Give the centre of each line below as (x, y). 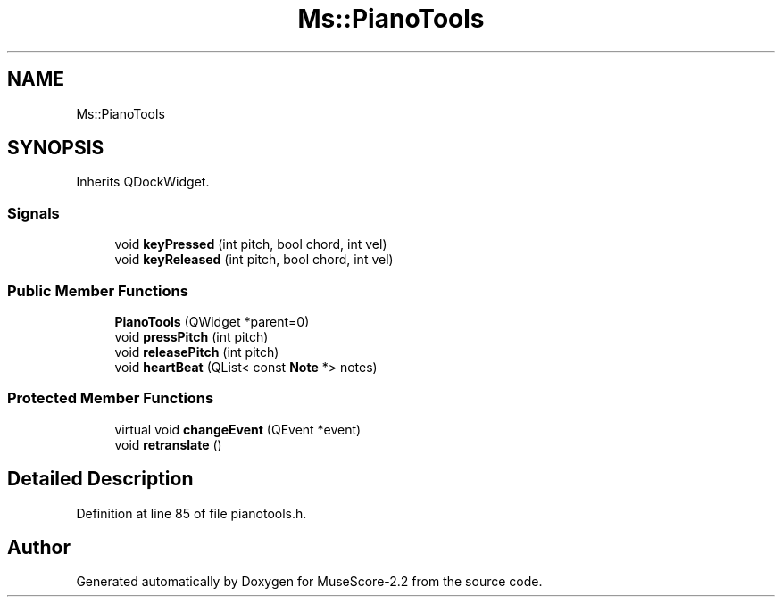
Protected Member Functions (111, 398)
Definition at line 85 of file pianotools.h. (191, 513)
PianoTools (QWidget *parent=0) (212, 321)
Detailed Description (100, 479)
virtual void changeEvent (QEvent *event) (238, 429)
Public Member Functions (98, 290)
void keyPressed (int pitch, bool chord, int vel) (251, 244)
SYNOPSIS (56, 148)
